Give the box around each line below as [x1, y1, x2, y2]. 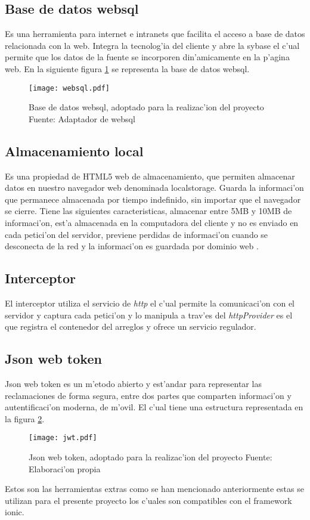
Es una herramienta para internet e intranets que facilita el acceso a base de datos [5, 27, 305, 40]
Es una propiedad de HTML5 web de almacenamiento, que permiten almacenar [5, 169, 295, 182]
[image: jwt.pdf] [29, 434, 97, 442]
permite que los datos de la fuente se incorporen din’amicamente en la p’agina [5, 51, 290, 63]
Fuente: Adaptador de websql [29, 112, 135, 125]
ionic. [5, 506, 24, 518]
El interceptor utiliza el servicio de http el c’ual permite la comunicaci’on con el [5, 296, 295, 309]
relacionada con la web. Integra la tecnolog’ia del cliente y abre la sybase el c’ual [5, 39, 300, 51]
